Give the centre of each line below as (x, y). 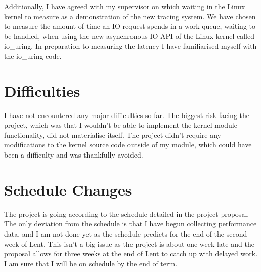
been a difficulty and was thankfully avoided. (74, 155)
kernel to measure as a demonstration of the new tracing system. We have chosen (130, 16)
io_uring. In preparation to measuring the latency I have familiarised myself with (130, 46)
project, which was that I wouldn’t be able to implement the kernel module (121, 125)
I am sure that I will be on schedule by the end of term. (91, 263)
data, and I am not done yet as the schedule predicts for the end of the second (126, 233)
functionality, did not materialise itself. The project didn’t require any (113, 134)
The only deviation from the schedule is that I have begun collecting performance (130, 224)
